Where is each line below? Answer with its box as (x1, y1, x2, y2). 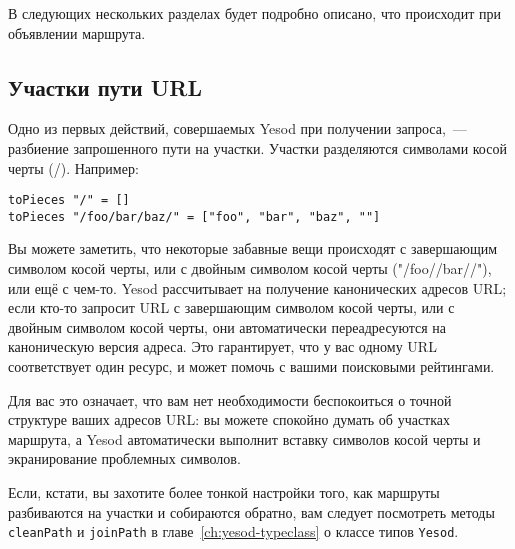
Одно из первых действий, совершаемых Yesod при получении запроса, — (8, 118, 467, 139)
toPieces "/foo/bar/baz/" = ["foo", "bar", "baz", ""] (8, 209, 381, 224)
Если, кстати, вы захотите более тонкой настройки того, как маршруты (8, 482, 440, 503)
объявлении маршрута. (8, 22, 146, 43)
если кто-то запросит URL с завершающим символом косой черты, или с (8, 297, 455, 318)
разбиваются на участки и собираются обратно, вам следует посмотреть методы (8, 501, 495, 522)
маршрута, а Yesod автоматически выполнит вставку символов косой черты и (8, 428, 481, 449)
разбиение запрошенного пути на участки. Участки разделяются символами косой (8, 137, 507, 158)
